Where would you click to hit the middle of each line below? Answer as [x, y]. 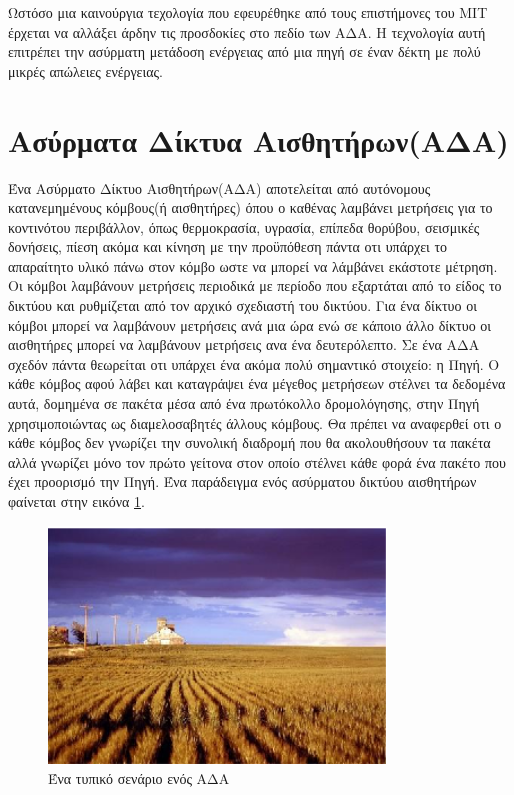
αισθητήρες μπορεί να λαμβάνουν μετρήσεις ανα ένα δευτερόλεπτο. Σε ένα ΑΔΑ [244, 344]
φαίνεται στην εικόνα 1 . [76, 501]
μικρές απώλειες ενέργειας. [85, 70]
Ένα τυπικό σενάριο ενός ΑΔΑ [139, 777]
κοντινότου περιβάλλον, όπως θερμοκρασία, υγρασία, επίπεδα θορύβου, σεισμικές [244, 226]
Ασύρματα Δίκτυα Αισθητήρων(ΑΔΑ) [258, 139]
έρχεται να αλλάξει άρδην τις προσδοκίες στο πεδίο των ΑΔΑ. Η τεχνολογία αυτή [247, 31]
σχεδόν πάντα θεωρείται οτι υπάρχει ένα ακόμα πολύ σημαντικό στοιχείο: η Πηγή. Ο [254, 363]
